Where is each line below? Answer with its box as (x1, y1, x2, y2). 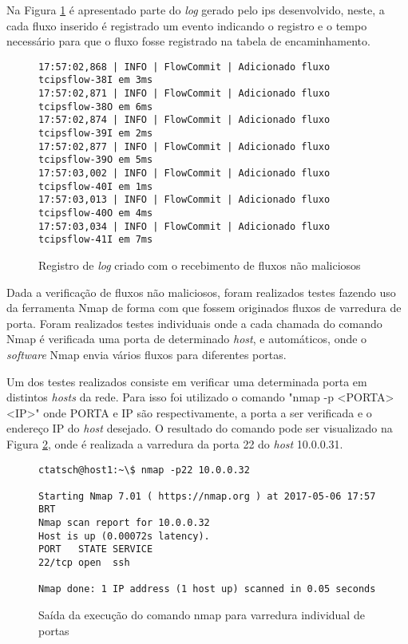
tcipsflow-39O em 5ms (38, 154, 153, 166)
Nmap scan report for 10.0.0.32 (38, 517, 210, 529)
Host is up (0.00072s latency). (38, 530, 210, 542)
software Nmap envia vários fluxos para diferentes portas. (6, 346, 287, 362)
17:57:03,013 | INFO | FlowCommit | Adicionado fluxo (38, 194, 331, 206)
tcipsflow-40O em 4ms (38, 207, 153, 219)
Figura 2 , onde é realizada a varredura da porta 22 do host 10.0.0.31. (6, 435, 343, 452)
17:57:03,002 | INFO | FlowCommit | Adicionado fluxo (38, 168, 331, 180)
